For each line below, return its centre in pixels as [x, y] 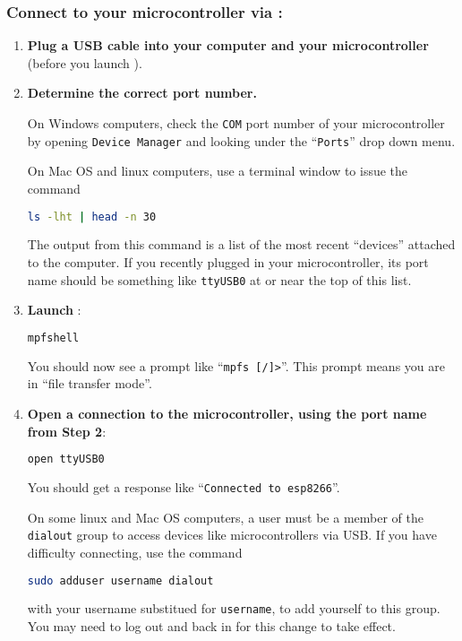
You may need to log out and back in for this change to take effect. [211, 626]
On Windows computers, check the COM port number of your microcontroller [236, 123]
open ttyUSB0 [66, 459]
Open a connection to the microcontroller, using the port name [227, 413]
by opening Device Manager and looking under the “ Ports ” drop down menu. [241, 140]
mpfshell [53, 338]
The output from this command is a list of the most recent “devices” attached [241, 244]
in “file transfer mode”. [90, 383]
